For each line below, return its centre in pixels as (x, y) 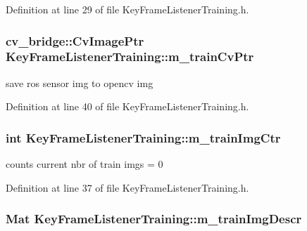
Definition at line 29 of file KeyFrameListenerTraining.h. (127, 9)
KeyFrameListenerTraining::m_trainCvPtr (130, 57)
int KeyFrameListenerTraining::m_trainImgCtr (143, 137)
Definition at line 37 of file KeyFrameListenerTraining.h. (127, 187)
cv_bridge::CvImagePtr (75, 40)
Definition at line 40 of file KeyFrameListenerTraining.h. (127, 106)
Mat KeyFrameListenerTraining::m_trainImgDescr (154, 219)
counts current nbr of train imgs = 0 (84, 164)
